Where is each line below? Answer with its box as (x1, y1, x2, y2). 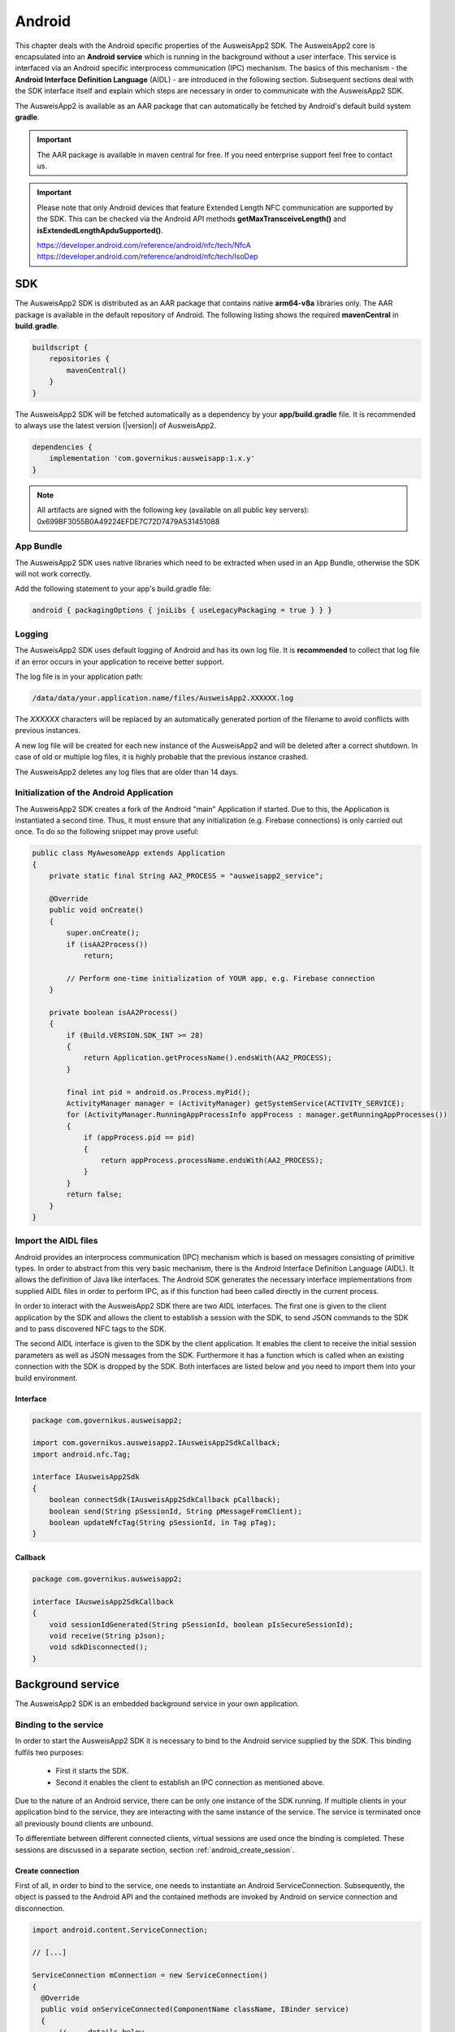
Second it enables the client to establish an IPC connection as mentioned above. (55, 1777, 325, 1787)
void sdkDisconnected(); (49, 1643, 149, 1652)
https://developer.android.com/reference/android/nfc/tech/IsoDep (37, 252, 258, 262)
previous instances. (15, 726, 81, 736)
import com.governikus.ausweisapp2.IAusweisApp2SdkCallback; (32, 1439, 281, 1448)
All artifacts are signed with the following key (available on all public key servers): (37, 505, 310, 515)
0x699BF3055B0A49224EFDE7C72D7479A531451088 (37, 516, 220, 526)
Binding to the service (15, 1719, 104, 1730)
